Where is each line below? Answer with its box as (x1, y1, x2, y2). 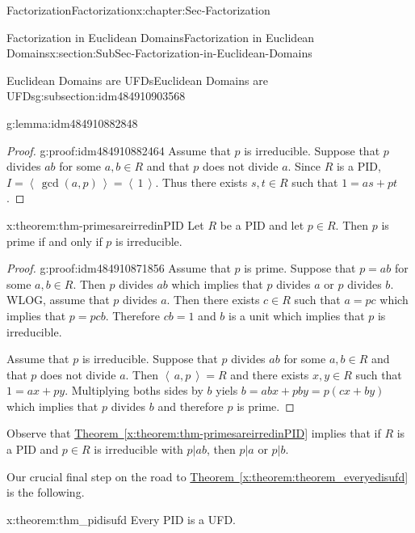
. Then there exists (166, 291, 260, 308)
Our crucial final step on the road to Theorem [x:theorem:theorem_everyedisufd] (6, 467, 409, 484)
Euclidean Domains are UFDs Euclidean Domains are (6, 71, 268, 88)
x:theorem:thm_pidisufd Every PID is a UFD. (6, 510, 236, 527)
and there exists (230, 366, 309, 383)
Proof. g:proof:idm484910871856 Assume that (6, 260, 231, 277)
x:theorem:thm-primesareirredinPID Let (6, 216, 204, 233)
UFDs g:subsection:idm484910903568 (6, 87, 186, 104)
